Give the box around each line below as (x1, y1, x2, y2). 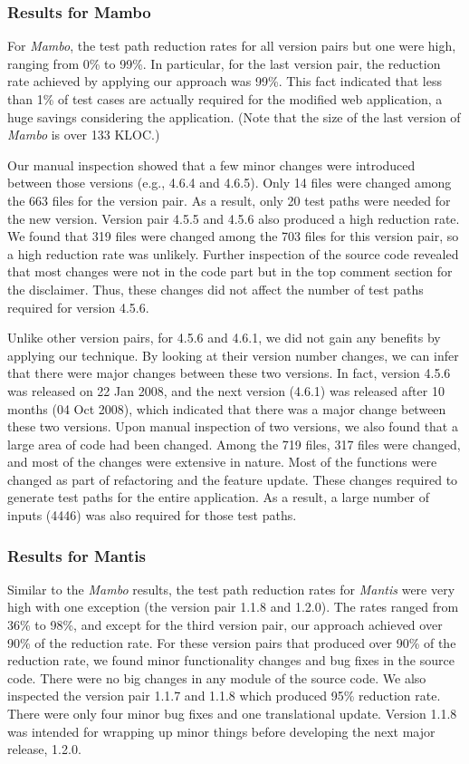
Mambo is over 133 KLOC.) (7, 125, 160, 144)
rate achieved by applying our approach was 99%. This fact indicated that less (7, 72, 442, 91)
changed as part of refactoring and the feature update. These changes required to (7, 469, 458, 488)
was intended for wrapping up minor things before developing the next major (7, 721, 435, 740)
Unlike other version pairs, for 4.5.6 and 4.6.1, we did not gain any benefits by (7, 328, 441, 347)
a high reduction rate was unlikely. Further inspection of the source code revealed (7, 244, 459, 263)
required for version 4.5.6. (7, 297, 149, 316)
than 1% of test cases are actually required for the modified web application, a (7, 90, 443, 108)
